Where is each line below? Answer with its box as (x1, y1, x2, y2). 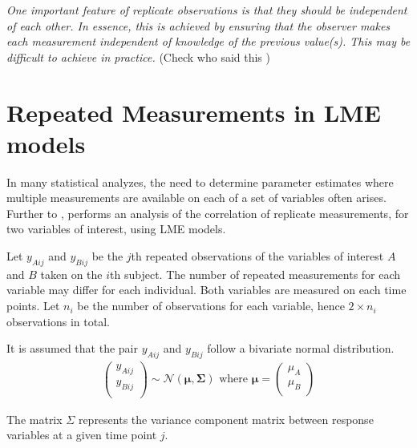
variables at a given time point (6, 426, 157, 443)
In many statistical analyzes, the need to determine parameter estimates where (6, 173, 394, 190)
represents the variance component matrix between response (78, 410, 374, 427)
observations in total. (6, 313, 110, 329)
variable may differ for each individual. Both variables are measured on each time (6, 281, 407, 298)
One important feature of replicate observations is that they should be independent (6, 2, 407, 18)
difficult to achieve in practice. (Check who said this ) (6, 48, 270, 65)
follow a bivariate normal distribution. (207, 340, 395, 357)
